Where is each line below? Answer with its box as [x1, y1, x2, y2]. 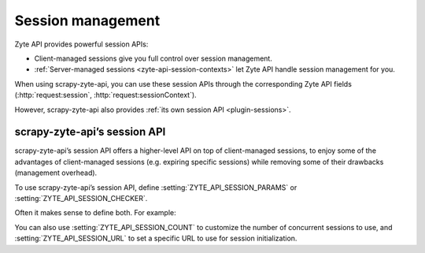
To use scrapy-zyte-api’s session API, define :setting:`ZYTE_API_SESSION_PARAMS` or [14, 182, 297, 192]
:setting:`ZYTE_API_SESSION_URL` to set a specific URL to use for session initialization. [14, 233, 297, 244]
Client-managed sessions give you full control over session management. [34, 54, 273, 63]
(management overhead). [14, 168, 98, 177]
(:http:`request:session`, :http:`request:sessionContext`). [14, 91, 197, 100]
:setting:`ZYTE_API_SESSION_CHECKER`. [14, 193, 148, 203]
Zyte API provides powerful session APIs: [14, 39, 149, 49]
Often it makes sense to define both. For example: [14, 208, 176, 218]
